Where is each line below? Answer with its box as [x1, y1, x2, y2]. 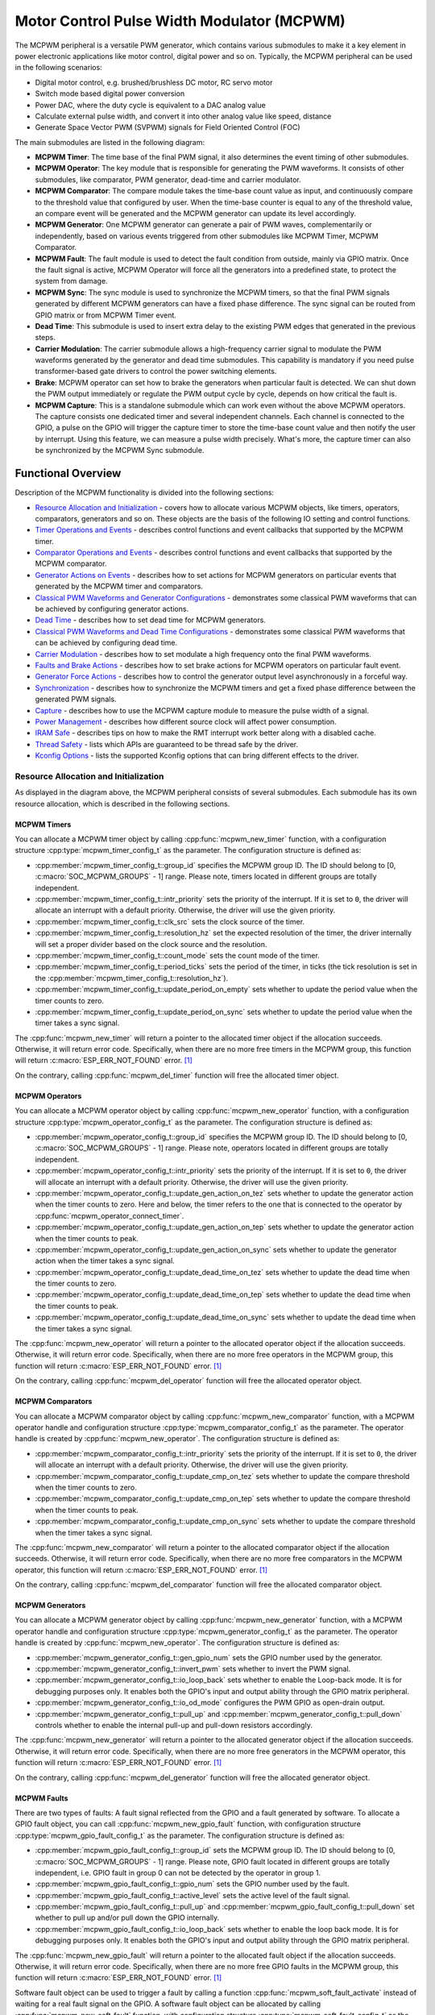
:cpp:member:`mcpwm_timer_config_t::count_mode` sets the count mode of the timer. [35, 950, 320, 960]
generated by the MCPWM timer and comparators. [35, 581, 203, 592]
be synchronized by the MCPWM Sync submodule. [35, 446, 205, 455]
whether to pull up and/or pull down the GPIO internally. [35, 1913, 220, 1922]
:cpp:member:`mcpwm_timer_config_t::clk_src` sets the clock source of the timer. [35, 916, 305, 926]
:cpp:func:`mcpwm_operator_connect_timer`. [35, 1211, 184, 1220]
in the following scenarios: [14, 63, 102, 73]
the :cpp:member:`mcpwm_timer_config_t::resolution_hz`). [35, 973, 229, 983]
